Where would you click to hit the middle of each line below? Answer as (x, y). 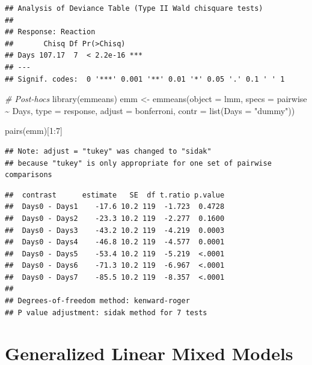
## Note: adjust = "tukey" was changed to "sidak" (108, 151)
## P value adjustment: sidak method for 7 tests (106, 312)
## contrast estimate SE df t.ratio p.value (115, 195)
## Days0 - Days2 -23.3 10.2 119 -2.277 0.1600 (115, 218)
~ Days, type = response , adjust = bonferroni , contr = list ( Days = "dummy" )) (150, 110)
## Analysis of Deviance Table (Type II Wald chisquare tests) (134, 8)
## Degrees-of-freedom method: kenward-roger (97, 301)
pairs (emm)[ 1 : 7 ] (34, 131)
